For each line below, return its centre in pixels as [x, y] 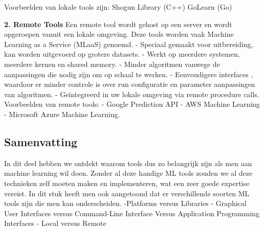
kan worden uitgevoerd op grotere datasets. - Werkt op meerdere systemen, [122, 54]
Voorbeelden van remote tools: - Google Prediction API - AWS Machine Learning [132, 104]
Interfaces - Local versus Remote [55, 223]
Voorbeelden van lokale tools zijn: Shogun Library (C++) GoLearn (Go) [118, 7]
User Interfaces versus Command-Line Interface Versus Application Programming [132, 213]
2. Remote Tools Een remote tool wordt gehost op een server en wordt [118, 24]
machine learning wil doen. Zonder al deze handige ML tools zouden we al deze [128, 173]
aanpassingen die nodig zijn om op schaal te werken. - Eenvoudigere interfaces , [129, 74]
